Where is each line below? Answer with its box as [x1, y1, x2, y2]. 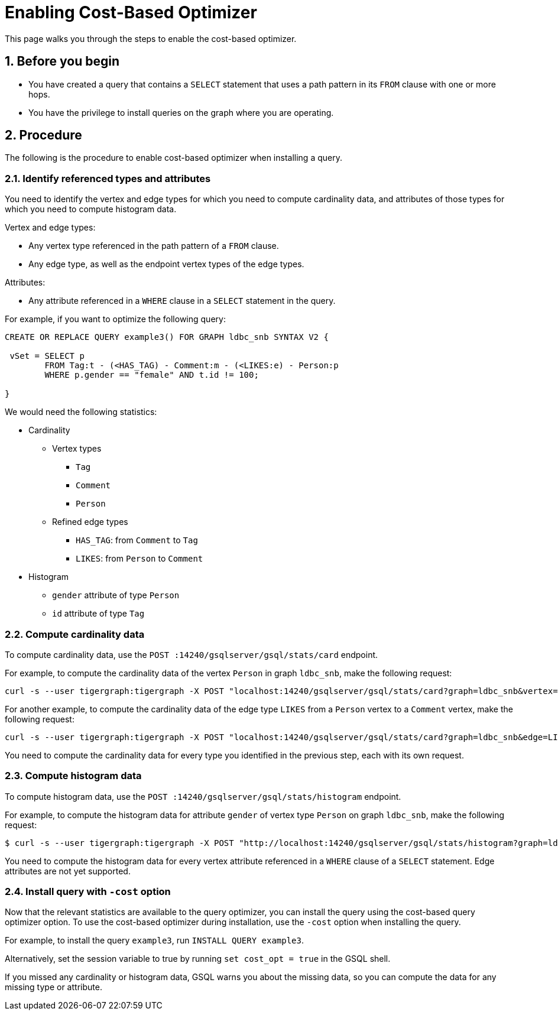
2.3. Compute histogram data [5, 770, 142, 782]
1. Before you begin [5, 54, 120, 69]
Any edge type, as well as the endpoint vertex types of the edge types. [28, 259, 304, 270]
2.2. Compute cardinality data [5, 628, 145, 640]
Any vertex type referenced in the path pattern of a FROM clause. [28, 241, 279, 251]
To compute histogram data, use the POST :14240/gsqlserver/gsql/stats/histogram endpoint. [5, 791, 401, 802]
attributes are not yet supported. [5, 865, 131, 876]
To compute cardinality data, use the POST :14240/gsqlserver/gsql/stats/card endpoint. [5, 649, 378, 660]
